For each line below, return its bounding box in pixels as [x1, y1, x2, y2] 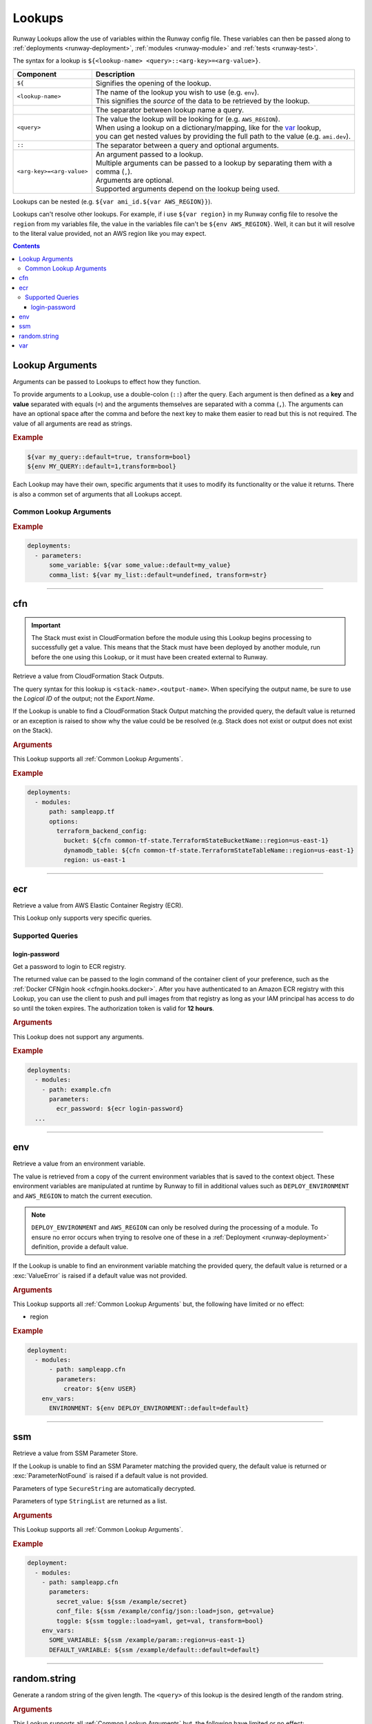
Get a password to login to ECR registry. [12, 963, 127, 971]
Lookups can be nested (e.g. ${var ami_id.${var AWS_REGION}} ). [12, 197, 213, 206]
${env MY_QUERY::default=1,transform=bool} [27, 463, 177, 470]
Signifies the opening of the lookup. [95, 78, 211, 88]
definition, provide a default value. [31, 1243, 129, 1251]
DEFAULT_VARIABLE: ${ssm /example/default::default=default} [49, 1645, 260, 1654]
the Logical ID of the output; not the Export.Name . [12, 694, 155, 703]
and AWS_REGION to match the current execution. [12, 1192, 153, 1200]
